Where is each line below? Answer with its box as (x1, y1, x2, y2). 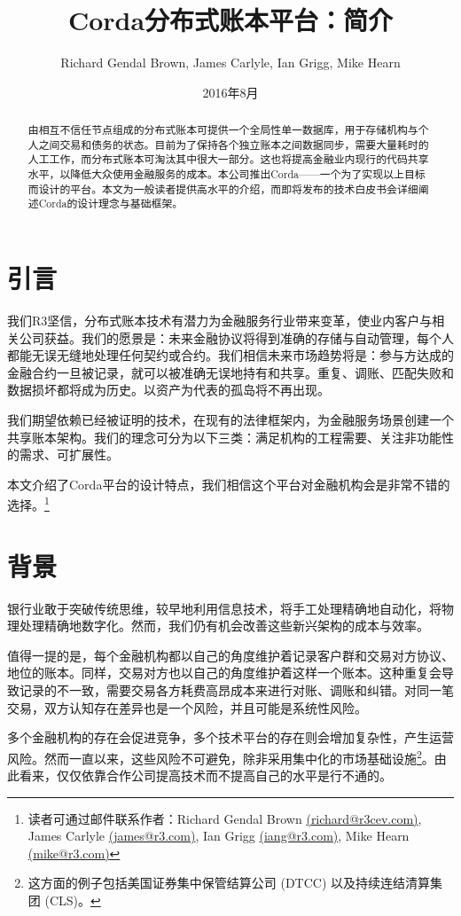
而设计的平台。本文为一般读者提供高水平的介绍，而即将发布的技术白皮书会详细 (27, 181, 418, 196)
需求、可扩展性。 (19, 445, 119, 464)
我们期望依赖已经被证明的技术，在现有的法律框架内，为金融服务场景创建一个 (7, 410, 454, 428)
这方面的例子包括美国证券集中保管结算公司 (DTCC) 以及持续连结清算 (27, 873, 431, 892)
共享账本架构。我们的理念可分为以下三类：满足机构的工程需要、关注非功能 (7, 427, 441, 446)
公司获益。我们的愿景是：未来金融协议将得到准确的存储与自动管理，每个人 (19, 328, 454, 347)
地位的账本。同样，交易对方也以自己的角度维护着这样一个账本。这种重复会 (7, 663, 441, 682)
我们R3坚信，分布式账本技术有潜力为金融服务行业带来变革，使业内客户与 (7, 310, 433, 329)
